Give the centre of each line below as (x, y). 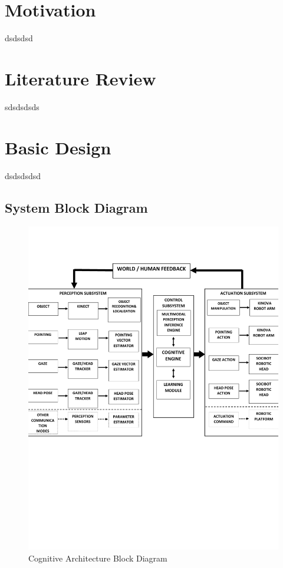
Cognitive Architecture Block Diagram (98, 558)
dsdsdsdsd (23, 175)
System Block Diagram (76, 207)
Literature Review (80, 78)
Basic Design (58, 147)
